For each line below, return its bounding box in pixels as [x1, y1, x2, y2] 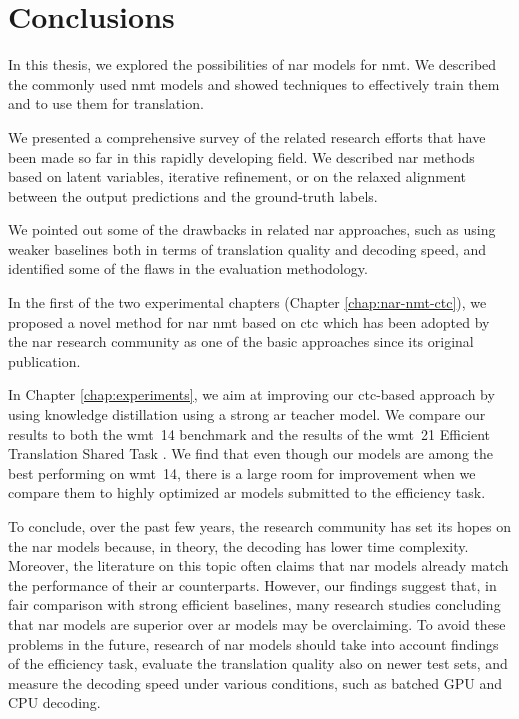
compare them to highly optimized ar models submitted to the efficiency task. [8, 482, 486, 503]
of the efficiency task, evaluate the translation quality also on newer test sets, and [8, 653, 508, 674]
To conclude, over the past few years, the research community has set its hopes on [8, 516, 512, 536]
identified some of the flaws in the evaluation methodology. [8, 258, 368, 279]
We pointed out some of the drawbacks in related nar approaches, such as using [8, 219, 496, 240]
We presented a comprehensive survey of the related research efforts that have [8, 126, 486, 147]
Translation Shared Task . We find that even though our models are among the [8, 443, 493, 464]
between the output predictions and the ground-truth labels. [8, 185, 378, 206]
